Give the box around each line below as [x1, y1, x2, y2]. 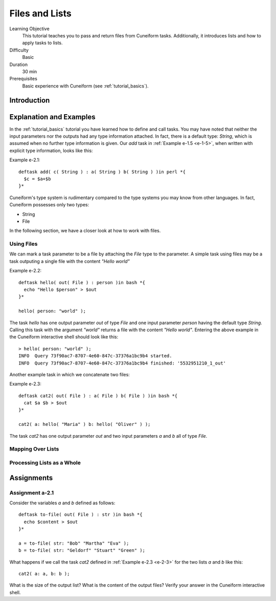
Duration [9, 61, 28, 68]
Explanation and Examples [9, 113, 96, 121]
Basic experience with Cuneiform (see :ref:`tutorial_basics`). [22, 82, 149, 89]
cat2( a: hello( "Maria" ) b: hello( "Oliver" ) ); [18, 421, 151, 427]
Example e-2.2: [9, 268, 42, 274]
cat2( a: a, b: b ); [18, 571, 70, 577]
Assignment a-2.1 [9, 489, 54, 496]
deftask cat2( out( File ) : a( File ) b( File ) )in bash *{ [18, 393, 178, 399]
